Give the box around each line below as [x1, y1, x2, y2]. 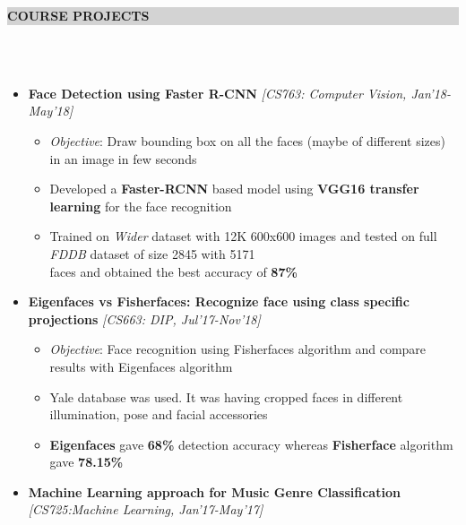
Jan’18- [410, 83, 451, 102]
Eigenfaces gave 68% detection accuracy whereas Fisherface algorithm [49, 435, 453, 453]
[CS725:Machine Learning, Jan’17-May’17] [28, 500, 263, 519]
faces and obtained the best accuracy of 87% [49, 262, 298, 280]
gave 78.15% [49, 452, 124, 471]
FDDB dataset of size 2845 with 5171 [49, 244, 255, 262]
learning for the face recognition [49, 196, 232, 215]
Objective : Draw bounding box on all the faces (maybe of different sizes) [49, 131, 445, 150]
